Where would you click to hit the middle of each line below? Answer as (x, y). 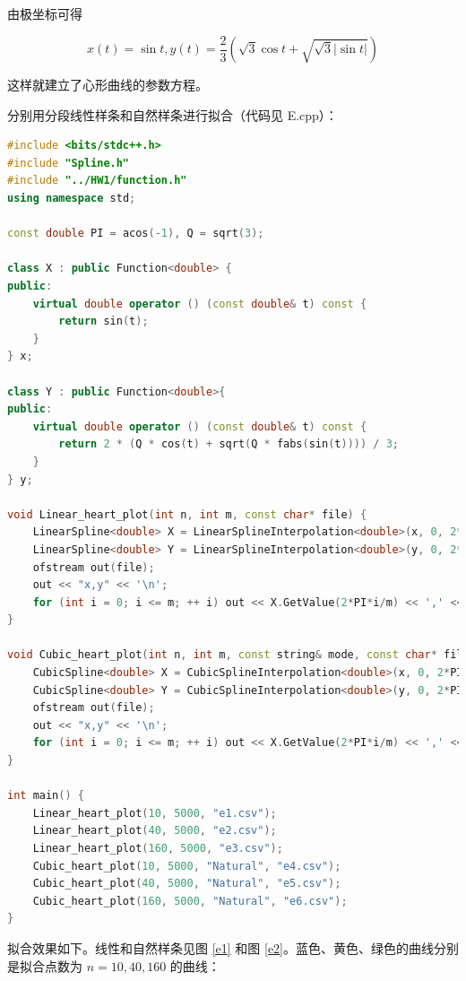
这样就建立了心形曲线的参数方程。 (108, 85)
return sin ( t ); (104, 321)
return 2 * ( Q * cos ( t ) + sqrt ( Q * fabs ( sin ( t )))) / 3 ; (229, 444)
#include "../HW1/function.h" (97, 181)
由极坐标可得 (45, 13)
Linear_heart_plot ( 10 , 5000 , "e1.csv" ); (155, 813)
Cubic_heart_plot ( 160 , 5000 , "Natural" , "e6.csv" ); (190, 901)
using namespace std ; (72, 199)
